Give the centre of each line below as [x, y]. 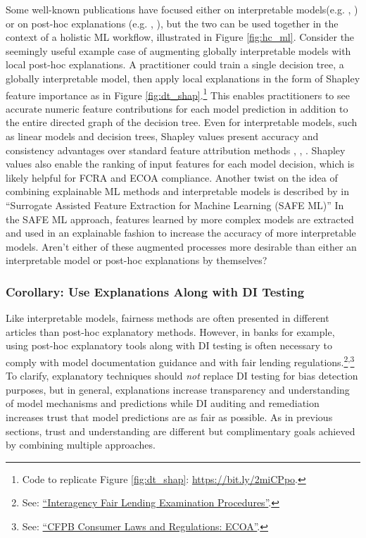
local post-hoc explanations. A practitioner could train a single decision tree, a [175, 64]
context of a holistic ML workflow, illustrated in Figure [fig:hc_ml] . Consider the [180, 37]
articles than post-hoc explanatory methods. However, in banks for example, [170, 331]
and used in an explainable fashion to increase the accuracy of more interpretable [181, 233]
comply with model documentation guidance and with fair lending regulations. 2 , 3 [180, 361]
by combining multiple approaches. [81, 445]
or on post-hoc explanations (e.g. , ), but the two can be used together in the [172, 23]
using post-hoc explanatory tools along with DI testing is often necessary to [169, 345]
